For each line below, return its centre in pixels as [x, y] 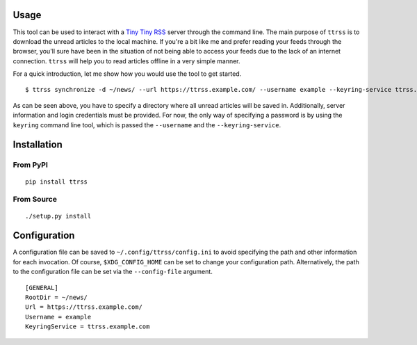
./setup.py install [58, 216]
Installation [38, 145]
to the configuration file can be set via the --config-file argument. [113, 272]
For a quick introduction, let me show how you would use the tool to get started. [127, 74]
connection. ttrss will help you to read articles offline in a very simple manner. [126, 61]
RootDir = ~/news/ [57, 298]
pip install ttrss [57, 182]
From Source [35, 200]
